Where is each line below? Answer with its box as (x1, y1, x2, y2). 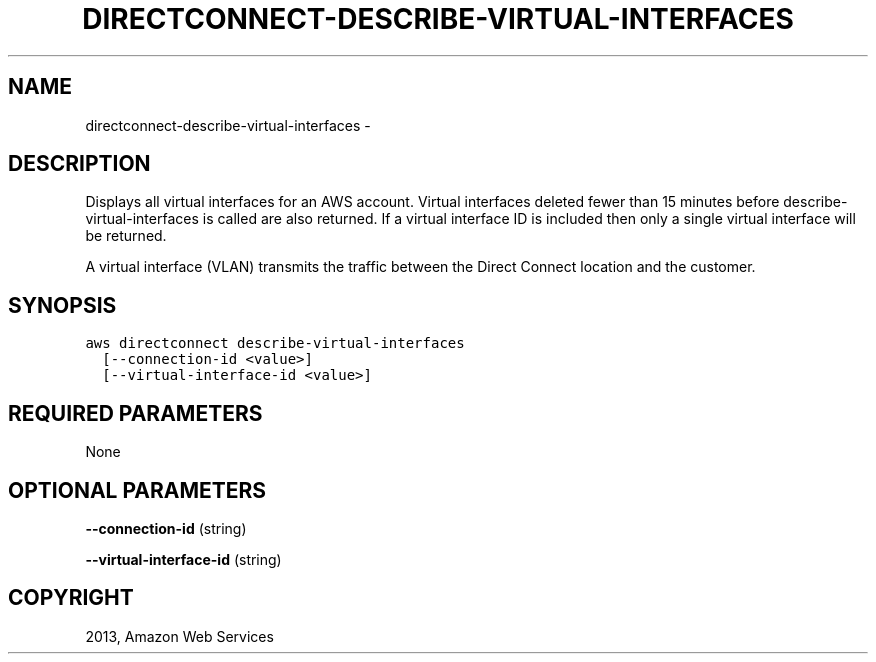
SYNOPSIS (8, 292, 117, 318)
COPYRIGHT (8, 585, 134, 611)
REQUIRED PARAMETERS (8, 400, 263, 426)
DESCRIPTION (8, 151, 151, 177)
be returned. (85, 227, 167, 245)
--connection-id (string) (85, 519, 247, 537)
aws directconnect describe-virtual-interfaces (85, 335, 465, 352)
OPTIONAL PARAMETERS (8, 477, 267, 503)
